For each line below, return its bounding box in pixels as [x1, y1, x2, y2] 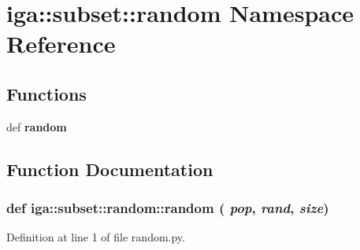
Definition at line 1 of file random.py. [6, 229, 185, 245]
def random [6, 118, 67, 134]
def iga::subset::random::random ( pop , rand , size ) [6, 198, 329, 218]
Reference [6, 28, 116, 60]
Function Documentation [6, 156, 213, 181]
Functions [6, 81, 87, 105]
